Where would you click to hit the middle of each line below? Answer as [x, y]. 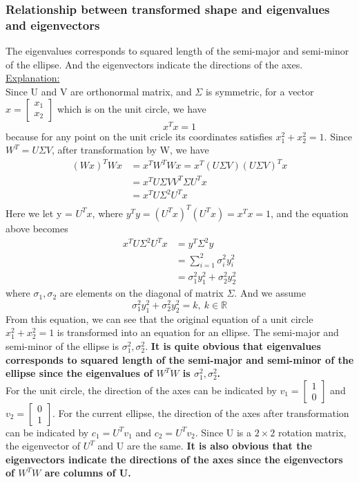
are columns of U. [88, 473]
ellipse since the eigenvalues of [79, 373]
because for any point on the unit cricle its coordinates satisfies [139, 136]
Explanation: [33, 78]
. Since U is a [223, 432]
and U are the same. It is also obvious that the [205, 446]
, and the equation [310, 213]
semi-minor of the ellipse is [62, 345]
